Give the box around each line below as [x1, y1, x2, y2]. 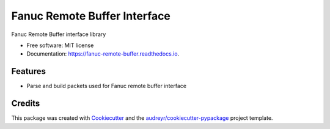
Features [11, 66, 46, 76]
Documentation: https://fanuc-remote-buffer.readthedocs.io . [26, 50, 180, 57]
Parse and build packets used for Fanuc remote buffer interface [26, 83, 186, 90]
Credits [11, 98, 40, 109]
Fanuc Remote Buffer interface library [11, 31, 106, 38]
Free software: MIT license [26, 42, 94, 49]
